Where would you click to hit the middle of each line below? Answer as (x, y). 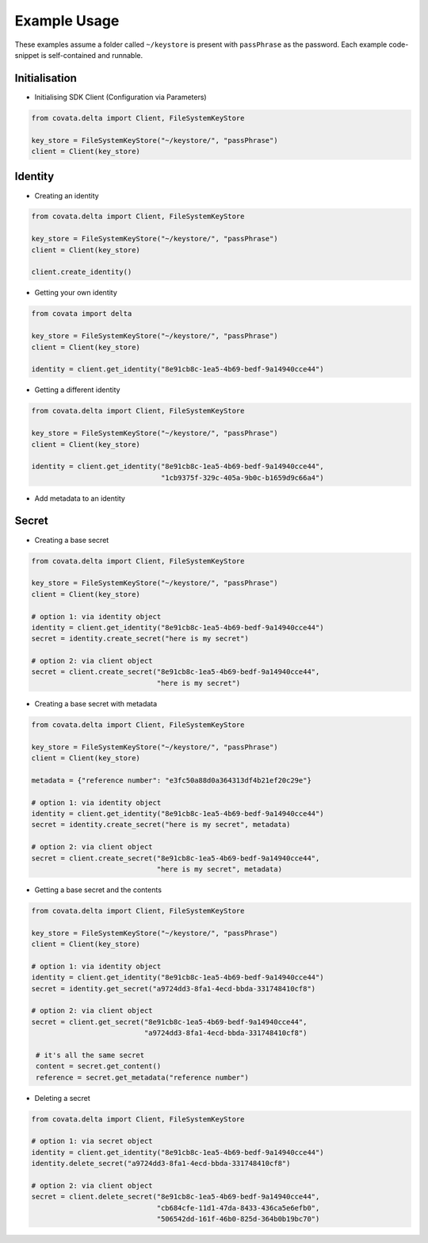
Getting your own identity (76, 293)
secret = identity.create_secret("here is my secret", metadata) (161, 825)
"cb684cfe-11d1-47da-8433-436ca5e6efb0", (238, 1208)
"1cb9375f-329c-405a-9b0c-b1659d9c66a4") (242, 477)
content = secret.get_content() (99, 1066)
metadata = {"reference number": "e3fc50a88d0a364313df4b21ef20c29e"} (172, 780)
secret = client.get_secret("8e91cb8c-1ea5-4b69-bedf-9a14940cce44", (169, 1022)
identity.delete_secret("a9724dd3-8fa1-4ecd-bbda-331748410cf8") (161, 1164)
